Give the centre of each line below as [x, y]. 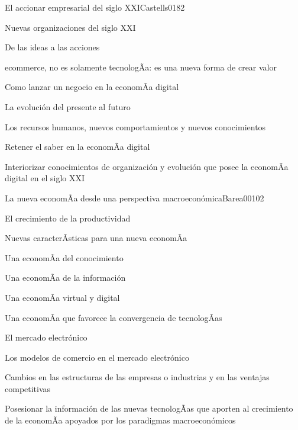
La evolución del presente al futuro [68, 106]
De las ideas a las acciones [52, 47]
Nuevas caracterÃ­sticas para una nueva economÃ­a [96, 238]
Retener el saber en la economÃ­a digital [77, 147]
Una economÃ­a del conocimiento [64, 257]
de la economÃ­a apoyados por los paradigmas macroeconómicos [120, 420]
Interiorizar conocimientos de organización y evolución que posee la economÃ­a [147, 166]
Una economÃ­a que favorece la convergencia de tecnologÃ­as [114, 317]
